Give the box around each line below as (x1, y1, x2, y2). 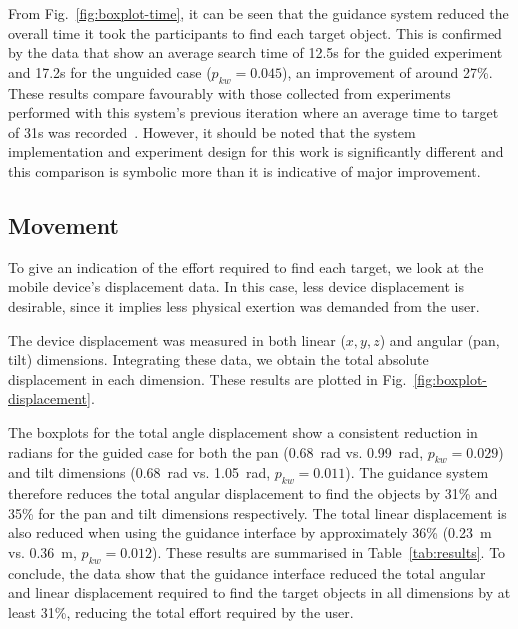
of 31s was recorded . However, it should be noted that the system (8, 121, 416, 142)
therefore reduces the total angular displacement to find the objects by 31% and (8, 483, 498, 504)
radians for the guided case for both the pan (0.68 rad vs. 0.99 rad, (8, 441, 424, 462)
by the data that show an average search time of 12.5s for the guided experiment (8, 42, 503, 63)
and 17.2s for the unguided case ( (8, 61, 212, 82)
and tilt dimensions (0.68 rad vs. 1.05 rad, (8, 462, 271, 483)
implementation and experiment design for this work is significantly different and (8, 141, 504, 162)
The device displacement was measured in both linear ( (8, 329, 346, 350)
